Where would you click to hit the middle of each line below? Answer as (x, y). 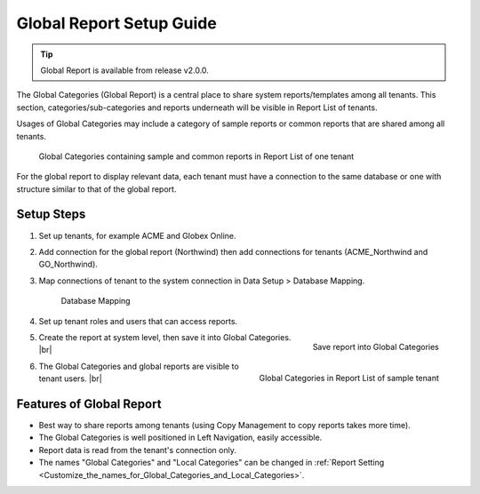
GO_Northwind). (68, 264)
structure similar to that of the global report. (96, 189)
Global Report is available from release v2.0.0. (124, 70)
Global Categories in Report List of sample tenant (349, 378)
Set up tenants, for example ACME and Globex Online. (137, 235)
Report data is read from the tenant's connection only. (138, 450)
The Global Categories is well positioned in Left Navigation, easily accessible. (180, 438)
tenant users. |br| (70, 378)
